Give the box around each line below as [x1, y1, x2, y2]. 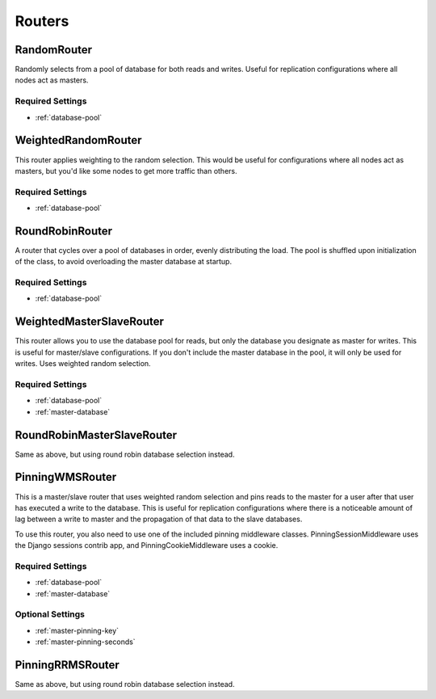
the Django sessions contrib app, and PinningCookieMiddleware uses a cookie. [15, 541, 279, 550]
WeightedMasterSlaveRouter [15, 315, 165, 329]
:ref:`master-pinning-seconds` [35, 637, 136, 646]
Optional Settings [15, 608, 85, 620]
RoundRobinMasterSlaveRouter [15, 428, 178, 442]
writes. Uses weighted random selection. [15, 359, 151, 368]
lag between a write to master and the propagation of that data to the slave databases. [15, 514, 303, 524]
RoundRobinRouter [15, 224, 113, 238]
